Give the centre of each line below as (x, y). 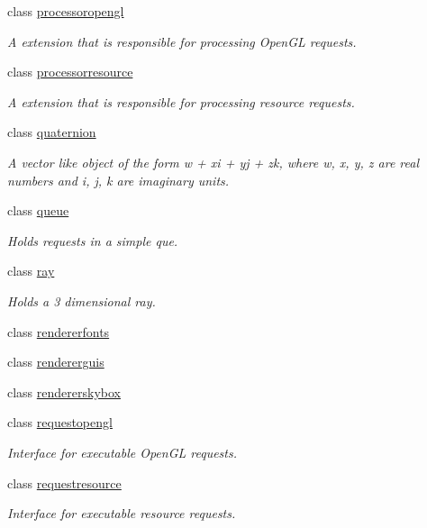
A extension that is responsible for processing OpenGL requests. (182, 41)
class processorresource (70, 72)
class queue (38, 210)
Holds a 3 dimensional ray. (82, 300)
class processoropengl (66, 11)
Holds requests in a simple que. (93, 240)
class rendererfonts (59, 331)
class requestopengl (60, 422)
